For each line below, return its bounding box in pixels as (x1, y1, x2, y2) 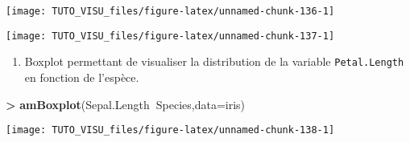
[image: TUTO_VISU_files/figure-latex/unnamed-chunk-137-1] (6, 30, 335, 42)
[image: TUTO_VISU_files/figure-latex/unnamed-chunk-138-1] (6, 124, 335, 136)
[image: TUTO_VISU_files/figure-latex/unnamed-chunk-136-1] (6, 6, 335, 17)
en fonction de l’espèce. (24, 68, 139, 85)
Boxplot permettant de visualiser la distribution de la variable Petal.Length (24, 53, 404, 70)
